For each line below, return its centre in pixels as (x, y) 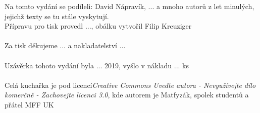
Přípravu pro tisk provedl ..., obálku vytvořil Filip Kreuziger (98, 26)
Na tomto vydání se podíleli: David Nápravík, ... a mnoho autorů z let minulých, (129, 6)
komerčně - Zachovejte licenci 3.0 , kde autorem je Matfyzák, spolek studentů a (127, 95)
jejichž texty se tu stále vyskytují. (57, 16)
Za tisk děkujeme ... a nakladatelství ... (65, 45)
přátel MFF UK (29, 104)
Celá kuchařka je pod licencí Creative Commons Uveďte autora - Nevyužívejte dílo (130, 85)
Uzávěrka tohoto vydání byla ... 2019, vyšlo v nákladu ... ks (97, 65)
